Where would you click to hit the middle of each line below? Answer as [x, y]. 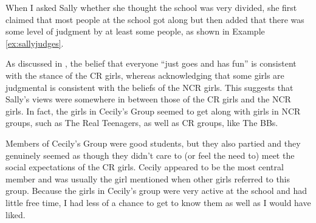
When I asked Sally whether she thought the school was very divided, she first [151, 7]
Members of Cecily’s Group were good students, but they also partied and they [153, 143]
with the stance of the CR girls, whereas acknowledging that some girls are [145, 75]
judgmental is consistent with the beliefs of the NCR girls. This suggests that [149, 87]
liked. [15, 214]
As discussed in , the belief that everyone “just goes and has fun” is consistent [151, 63]
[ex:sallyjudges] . [35, 43]
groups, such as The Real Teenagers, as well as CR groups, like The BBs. [142, 123]
